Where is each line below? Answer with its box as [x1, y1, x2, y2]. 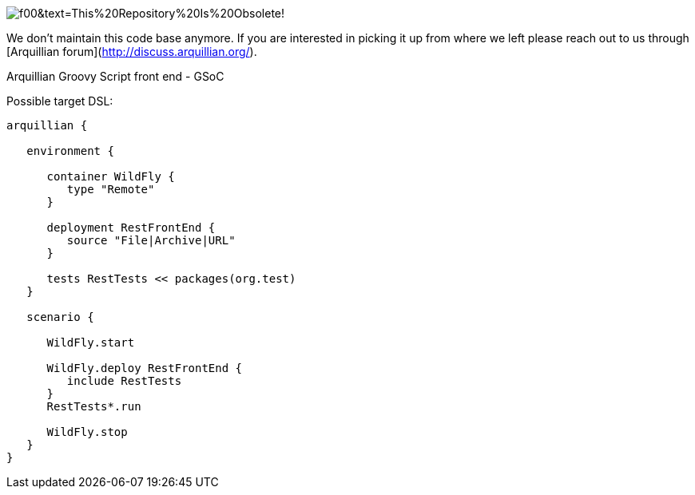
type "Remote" [66, 183, 155, 196]
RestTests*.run [46, 400, 141, 413]
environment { [26, 145, 114, 157]
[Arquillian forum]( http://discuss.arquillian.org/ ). [6, 45, 257, 58]
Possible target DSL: [6, 94, 113, 108]
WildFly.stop [46, 426, 128, 438]
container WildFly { [46, 170, 175, 183]
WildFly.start [46, 336, 135, 349]
